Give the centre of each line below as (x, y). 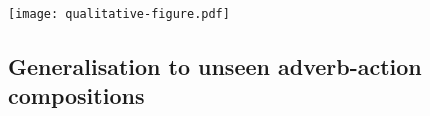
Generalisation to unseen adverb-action (215, 66)
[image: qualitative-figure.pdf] (119, 14)
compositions (76, 95)
